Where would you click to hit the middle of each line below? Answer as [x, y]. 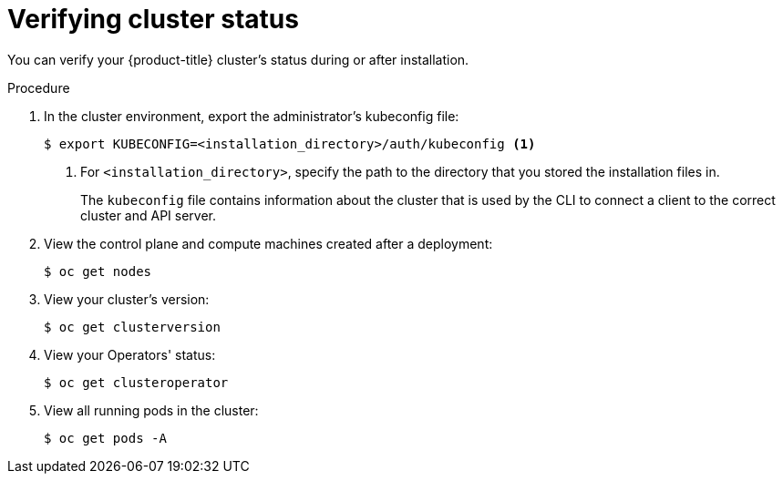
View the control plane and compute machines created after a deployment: [268, 243]
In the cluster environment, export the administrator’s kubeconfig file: [252, 116]
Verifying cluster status [153, 19]
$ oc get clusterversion [132, 327]
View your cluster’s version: [127, 299]
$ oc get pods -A [105, 438]
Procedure [39, 87]
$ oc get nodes [98, 271]
